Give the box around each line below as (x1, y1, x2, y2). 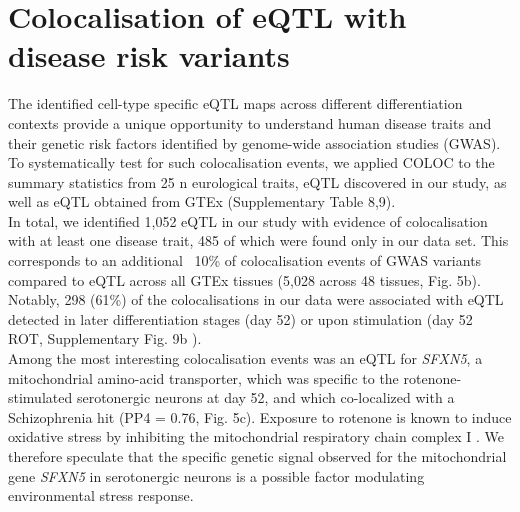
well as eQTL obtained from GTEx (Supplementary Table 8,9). (8, 191, 396, 212)
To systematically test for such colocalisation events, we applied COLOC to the (8, 152, 495, 173)
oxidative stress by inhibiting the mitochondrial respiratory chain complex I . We (8, 426, 504, 447)
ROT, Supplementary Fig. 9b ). (8, 328, 202, 349)
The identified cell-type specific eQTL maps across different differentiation (8, 93, 463, 114)
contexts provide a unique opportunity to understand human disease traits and (8, 112, 492, 133)
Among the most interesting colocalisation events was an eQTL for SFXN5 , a (8, 348, 483, 369)
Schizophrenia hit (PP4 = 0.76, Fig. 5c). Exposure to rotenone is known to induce (8, 406, 512, 427)
